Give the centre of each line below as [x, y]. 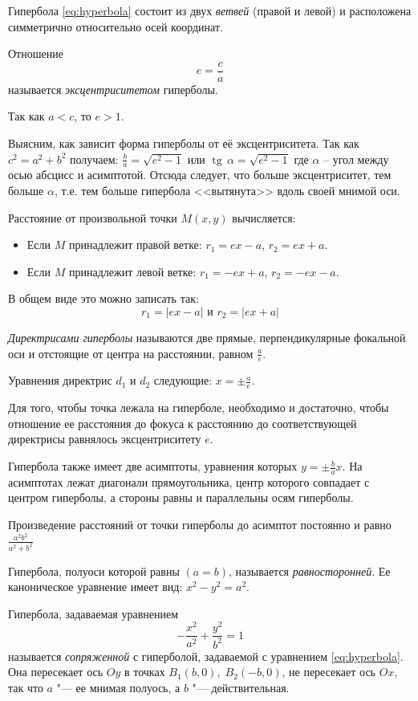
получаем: [94, 159]
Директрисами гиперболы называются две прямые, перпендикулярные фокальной [207, 338]
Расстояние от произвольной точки [93, 217]
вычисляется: [264, 217]
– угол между [356, 159]
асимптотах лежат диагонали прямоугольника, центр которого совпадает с [189, 481]
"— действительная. [241, 688]
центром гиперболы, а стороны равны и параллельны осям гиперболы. [181, 497]
